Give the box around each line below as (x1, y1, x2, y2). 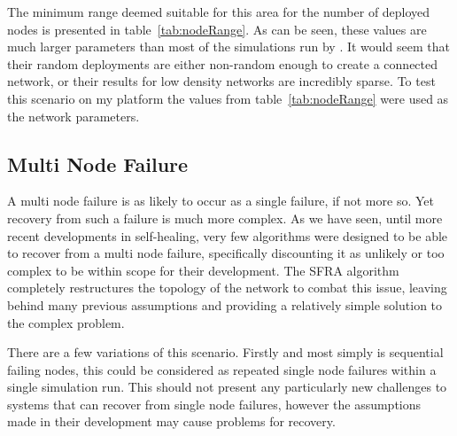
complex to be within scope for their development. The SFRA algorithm (7, 261, 399, 279)
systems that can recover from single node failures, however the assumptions (7, 394, 422, 413)
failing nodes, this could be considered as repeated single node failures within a (7, 360, 437, 378)
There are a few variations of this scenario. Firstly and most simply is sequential (7, 343, 444, 362)
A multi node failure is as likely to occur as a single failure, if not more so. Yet (7, 191, 434, 210)
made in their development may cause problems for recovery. (7, 412, 336, 431)
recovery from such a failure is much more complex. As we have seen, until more (7, 208, 443, 227)
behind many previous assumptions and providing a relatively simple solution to (7, 295, 443, 314)
